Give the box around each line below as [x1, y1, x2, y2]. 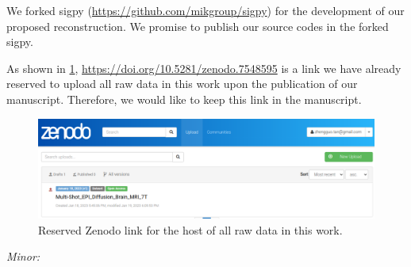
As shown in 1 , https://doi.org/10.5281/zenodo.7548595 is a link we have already [6, 59, 401, 76]
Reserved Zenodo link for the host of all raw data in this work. [38, 221, 343, 238]
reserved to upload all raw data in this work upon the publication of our [6, 75, 358, 92]
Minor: [6, 248, 40, 265]
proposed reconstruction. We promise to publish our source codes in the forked [6, 17, 389, 34]
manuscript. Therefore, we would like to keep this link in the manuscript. [6, 90, 362, 107]
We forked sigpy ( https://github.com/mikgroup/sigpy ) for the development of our [6, 2, 405, 18]
